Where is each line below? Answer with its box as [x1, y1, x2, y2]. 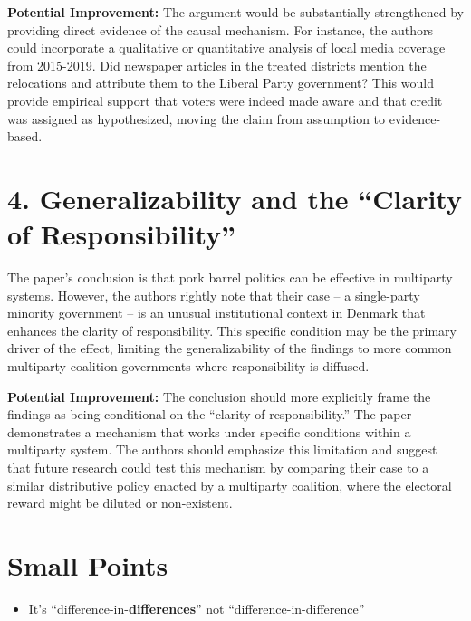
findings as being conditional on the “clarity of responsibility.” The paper [7, 405, 412, 424]
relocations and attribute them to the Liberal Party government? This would [7, 73, 434, 92]
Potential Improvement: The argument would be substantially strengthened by [7, 3, 464, 21]
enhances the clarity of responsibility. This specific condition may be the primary [7, 320, 457, 339]
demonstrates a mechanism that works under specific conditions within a [7, 422, 411, 441]
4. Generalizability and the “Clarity [7, 179, 462, 216]
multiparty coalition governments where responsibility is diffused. [7, 357, 370, 376]
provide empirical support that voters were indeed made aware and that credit [7, 91, 443, 110]
